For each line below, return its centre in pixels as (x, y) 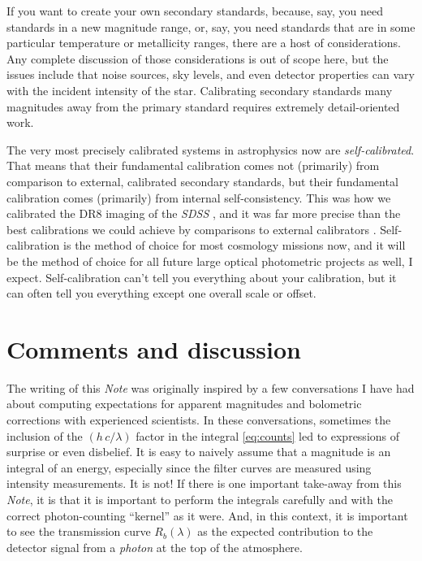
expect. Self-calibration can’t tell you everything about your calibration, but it (202, 277)
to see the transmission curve (79, 531)
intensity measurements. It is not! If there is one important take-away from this (204, 483)
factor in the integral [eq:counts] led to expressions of (268, 435)
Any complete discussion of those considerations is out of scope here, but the (198, 58)
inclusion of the (45, 435)
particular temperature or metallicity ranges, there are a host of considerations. (204, 43)
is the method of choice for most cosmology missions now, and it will (235, 245)
